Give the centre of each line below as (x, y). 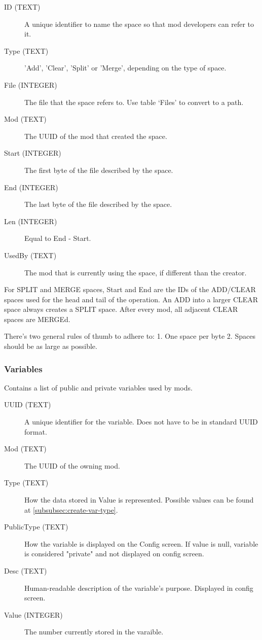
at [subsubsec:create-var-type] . (71, 509)
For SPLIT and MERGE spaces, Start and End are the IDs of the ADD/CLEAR (130, 289)
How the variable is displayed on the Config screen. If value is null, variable (141, 543)
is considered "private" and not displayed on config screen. (114, 554)
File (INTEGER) (31, 84)
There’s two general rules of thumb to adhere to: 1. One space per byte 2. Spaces (130, 336)
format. (36, 431)
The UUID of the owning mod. (72, 465)
